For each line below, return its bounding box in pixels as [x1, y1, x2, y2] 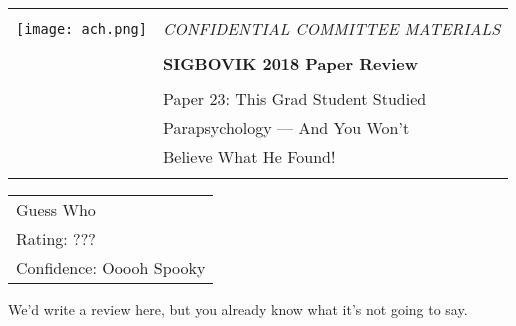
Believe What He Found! [162, 145, 336, 168]
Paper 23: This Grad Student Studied [162, 87, 427, 110]
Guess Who [16, 198, 96, 221]
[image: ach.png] [16, 20, 147, 37]
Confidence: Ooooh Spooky [16, 256, 206, 279]
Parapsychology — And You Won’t [162, 116, 410, 139]
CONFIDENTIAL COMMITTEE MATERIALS [162, 17, 501, 40]
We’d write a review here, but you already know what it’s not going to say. [8, 299, 468, 319]
